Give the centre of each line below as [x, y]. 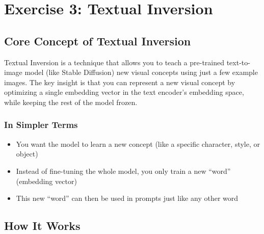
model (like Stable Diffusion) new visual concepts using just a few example [141, 72]
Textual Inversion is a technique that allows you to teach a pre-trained [114, 62]
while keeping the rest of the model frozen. [71, 102]
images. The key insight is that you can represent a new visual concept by [120, 82]
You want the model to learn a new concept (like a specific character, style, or [138, 144]
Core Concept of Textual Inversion [98, 41]
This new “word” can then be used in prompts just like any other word [127, 198]
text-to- [238, 62]
